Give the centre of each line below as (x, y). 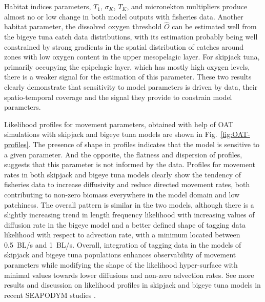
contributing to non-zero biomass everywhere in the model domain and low (122, 194)
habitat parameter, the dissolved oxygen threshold (83, 26)
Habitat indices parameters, (48, 6)
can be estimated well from (214, 26)
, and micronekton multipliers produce (187, 6)
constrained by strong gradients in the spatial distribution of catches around (124, 46)
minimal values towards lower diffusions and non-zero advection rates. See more (129, 275)
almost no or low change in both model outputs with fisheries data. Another (124, 16)
